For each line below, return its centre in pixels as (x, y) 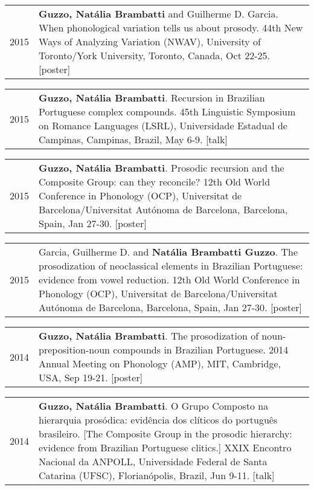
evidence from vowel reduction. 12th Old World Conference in (169, 279)
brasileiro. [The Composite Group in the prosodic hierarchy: (165, 434)
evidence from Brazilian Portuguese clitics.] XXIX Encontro (165, 447)
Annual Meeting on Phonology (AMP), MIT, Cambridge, (160, 363)
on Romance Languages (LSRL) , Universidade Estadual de (163, 125)
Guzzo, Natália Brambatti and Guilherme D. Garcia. (159, 14)
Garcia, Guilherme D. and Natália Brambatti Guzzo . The (168, 252)
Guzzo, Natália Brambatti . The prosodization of (149, 336)
